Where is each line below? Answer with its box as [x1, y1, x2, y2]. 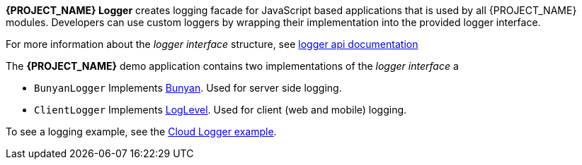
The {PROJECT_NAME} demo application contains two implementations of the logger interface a [6, 60, 459, 72]
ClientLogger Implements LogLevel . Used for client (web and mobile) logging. [34, 104, 407, 116]
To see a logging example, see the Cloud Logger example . [6, 126, 277, 137]
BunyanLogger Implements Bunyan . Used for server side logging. [34, 82, 342, 94]
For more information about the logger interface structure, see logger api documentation [6, 38, 418, 50]
